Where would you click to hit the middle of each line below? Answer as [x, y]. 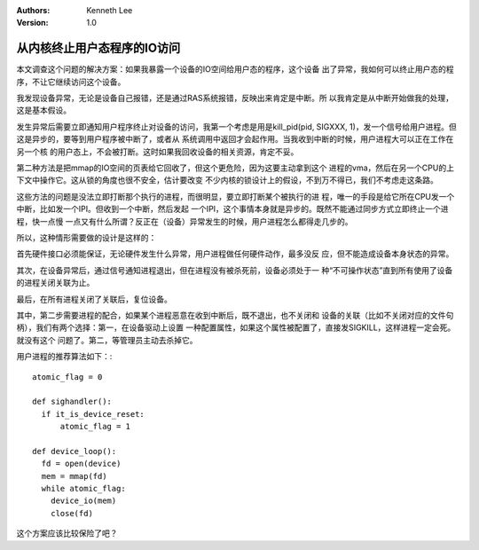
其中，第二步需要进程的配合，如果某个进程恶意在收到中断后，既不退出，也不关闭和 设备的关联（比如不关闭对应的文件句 [235, 315]
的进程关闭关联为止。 [55, 283]
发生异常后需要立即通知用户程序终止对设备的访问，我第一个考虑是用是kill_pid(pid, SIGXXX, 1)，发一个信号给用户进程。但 [236, 126]
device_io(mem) [83, 501]
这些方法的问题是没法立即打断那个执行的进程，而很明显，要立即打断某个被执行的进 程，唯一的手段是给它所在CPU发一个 [236, 196]
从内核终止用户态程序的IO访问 [98, 48]
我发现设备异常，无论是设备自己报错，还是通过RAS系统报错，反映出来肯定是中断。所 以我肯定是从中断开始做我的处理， [235, 98]
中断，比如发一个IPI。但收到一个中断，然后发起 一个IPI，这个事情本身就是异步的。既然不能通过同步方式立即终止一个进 [232, 209]
